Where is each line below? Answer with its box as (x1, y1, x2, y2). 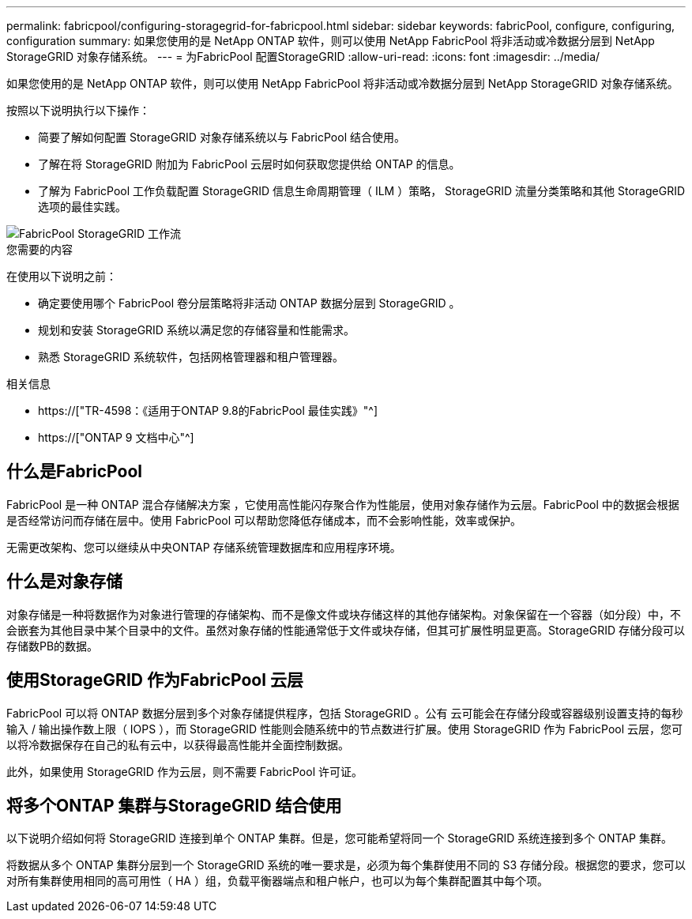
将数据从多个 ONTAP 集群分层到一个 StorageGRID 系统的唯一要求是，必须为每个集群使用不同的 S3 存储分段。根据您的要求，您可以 (6, 858, 686, 872)
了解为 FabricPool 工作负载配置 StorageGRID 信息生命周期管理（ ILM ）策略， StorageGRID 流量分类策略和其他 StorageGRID (38, 184, 686, 198)
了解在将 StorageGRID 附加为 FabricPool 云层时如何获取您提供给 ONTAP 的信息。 (38, 157, 461, 171)
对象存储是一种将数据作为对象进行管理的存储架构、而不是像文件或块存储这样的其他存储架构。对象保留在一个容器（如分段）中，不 (6, 607, 681, 621)
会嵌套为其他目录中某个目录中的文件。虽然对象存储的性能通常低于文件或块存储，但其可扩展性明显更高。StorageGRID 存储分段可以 (6, 623, 685, 637)
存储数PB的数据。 (6, 638, 99, 653)
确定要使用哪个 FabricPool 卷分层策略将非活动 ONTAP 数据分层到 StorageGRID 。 (38, 296, 461, 310)
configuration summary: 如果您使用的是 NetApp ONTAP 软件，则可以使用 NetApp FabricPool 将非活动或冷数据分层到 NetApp (6, 34, 655, 47)
